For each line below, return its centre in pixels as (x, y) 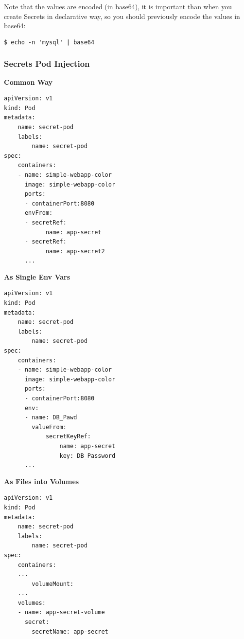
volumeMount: (53, 584)
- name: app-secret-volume (61, 612)
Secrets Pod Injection (47, 64)
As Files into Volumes (42, 481)
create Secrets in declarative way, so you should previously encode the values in (122, 16)
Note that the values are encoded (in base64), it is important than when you (118, 6)
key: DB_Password (87, 456)
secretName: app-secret (70, 631)
